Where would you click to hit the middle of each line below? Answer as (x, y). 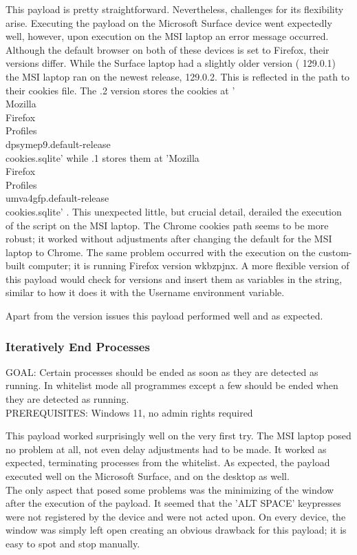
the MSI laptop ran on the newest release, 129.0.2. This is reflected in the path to (178, 76)
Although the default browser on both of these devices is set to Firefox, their (167, 49)
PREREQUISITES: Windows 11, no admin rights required (129, 412)
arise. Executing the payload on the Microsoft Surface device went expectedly (169, 22)
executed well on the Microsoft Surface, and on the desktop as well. (148, 476)
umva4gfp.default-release (57, 198)
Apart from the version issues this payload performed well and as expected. (164, 316)
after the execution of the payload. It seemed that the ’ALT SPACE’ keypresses (173, 503)
